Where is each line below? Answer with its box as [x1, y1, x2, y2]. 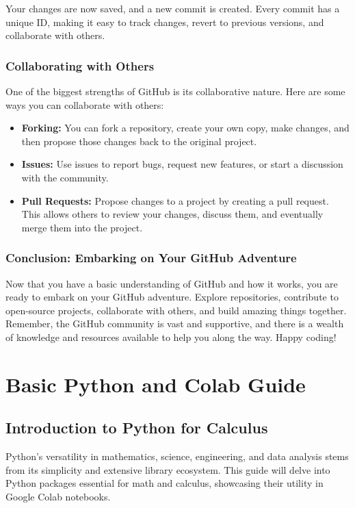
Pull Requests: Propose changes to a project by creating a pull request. [21, 193, 329, 207]
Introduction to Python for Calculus [5, 417, 268, 438]
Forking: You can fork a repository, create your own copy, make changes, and [21, 120, 350, 135]
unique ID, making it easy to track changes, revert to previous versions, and [5, 14, 324, 29]
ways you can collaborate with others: [5, 97, 164, 112]
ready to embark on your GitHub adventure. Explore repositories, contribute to [5, 290, 339, 304]
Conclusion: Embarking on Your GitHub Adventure [5, 249, 297, 266]
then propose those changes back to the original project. [21, 134, 257, 148]
